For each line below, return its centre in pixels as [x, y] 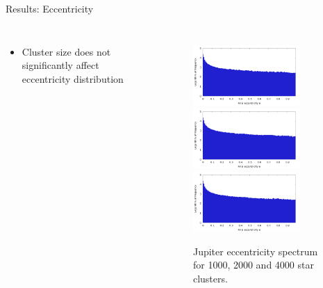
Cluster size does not [66, 51]
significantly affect [60, 65]
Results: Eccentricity [50, 8]
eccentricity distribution [73, 78]
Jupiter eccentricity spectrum [255, 251]
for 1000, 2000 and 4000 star [253, 265]
